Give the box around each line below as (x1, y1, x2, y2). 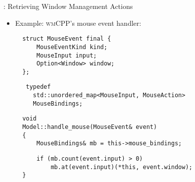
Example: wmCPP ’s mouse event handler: (15, 17, 142, 28)
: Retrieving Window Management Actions (3, 1, 133, 11)
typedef (26, 83, 51, 91)
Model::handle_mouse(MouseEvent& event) (22, 123, 157, 131)
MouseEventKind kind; (36, 43, 107, 51)
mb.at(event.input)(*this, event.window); (50, 163, 193, 171)
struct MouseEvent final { (22, 35, 111, 43)
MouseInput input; (36, 52, 97, 59)
